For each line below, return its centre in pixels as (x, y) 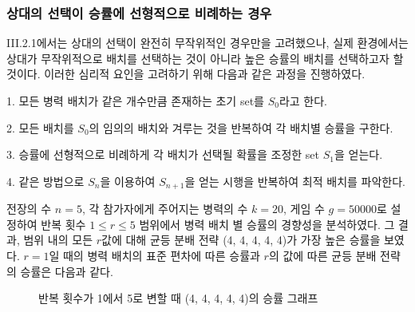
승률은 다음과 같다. (67, 271)
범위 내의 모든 (58, 240)
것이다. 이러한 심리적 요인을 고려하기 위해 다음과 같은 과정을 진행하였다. (186, 74)
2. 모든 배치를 (40, 127)
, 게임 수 (304, 209)
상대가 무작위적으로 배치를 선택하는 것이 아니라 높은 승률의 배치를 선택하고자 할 (205, 58)
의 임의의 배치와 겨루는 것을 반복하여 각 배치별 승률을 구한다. (241, 127)
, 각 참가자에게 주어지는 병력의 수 (165, 209)
